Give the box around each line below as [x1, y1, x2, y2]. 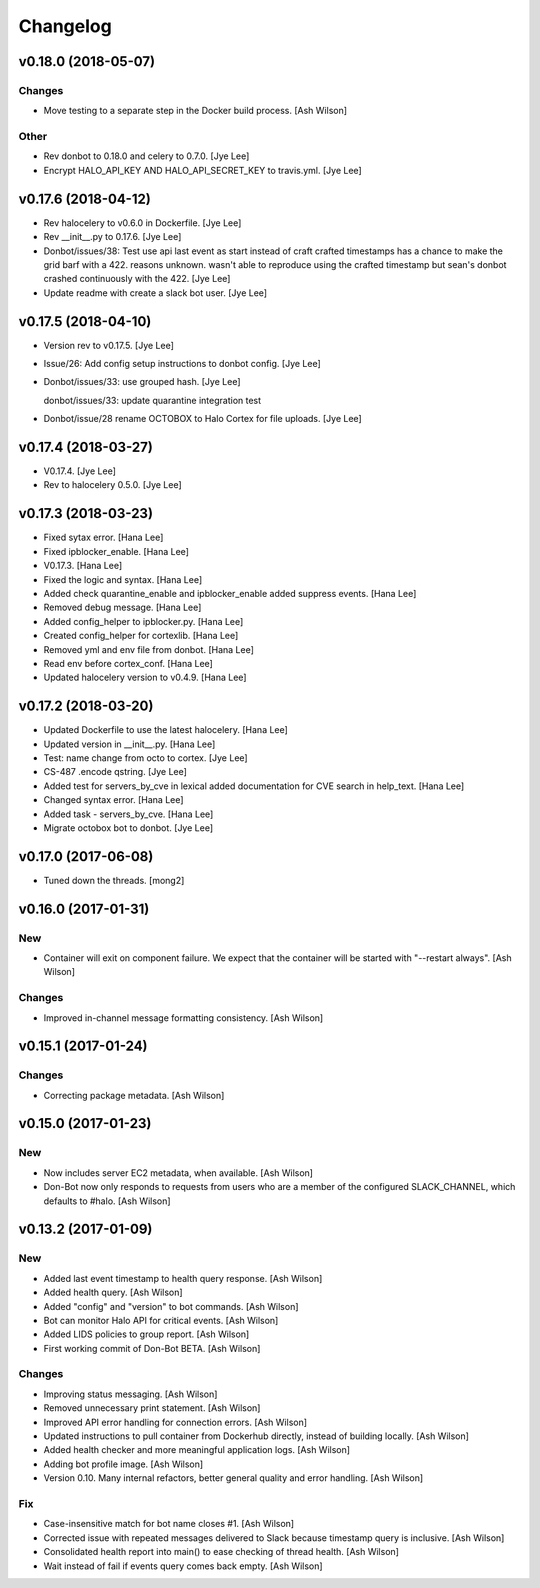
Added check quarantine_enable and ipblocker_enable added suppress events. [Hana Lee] [43, 587, 417, 599]
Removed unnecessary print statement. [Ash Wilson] [43, 1402, 261, 1414]
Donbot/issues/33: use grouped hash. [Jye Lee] [43, 376, 241, 388]
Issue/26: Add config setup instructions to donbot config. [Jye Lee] [43, 358, 322, 369]
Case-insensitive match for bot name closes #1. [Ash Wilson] [43, 1518, 295, 1530]
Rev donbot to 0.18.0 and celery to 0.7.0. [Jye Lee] [43, 150, 250, 162]
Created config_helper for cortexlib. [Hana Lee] [43, 630, 239, 642]
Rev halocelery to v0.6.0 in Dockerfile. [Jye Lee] [43, 216, 242, 229]
